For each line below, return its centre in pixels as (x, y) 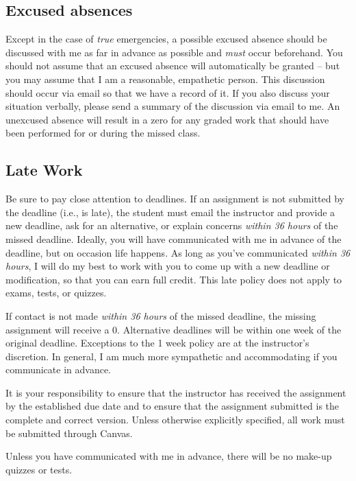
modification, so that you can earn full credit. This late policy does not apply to (174, 279)
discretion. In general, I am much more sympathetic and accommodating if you (171, 356)
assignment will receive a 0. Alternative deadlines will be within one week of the (174, 329)
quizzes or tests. (39, 469)
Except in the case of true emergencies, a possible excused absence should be (166, 39)
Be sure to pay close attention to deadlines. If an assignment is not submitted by (175, 199)
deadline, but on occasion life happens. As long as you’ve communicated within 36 (178, 252)
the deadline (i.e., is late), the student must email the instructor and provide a (170, 212)
